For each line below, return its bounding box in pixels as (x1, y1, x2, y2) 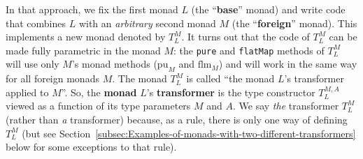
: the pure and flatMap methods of (173, 43, 325, 57)
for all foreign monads (6, 71, 99, 86)
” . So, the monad (61, 84, 137, 99)
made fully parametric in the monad (6, 43, 161, 57)
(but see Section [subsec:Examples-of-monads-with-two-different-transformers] (22, 126, 356, 140)
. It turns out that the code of (181, 29, 310, 44)
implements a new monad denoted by (6, 29, 166, 44)
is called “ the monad (186, 71, 275, 86)
